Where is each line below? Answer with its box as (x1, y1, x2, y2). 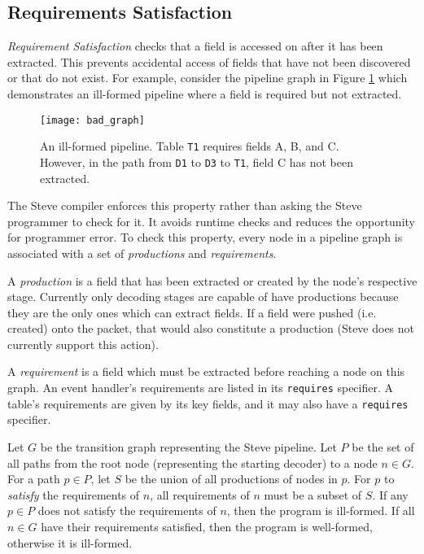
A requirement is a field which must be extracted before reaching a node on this (7, 363, 405, 380)
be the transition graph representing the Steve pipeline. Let (40, 438, 337, 455)
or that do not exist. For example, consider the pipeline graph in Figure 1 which (7, 69, 408, 86)
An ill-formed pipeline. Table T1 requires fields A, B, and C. (40, 137, 339, 155)
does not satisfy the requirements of (37, 502, 216, 519)
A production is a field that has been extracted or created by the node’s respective (7, 272, 417, 289)
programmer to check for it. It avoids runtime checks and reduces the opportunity (7, 212, 415, 229)
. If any (372, 486, 409, 503)
